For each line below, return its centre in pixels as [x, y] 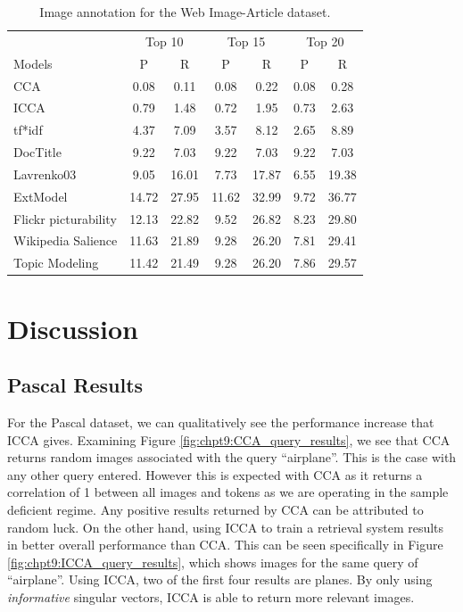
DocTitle [37, 152]
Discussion [73, 328]
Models [33, 63]
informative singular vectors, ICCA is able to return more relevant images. [211, 596]
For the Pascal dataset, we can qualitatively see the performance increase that [221, 422]
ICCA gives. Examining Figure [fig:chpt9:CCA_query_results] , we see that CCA [229, 439]
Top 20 [325, 41]
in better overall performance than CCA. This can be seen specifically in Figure [225, 545]
